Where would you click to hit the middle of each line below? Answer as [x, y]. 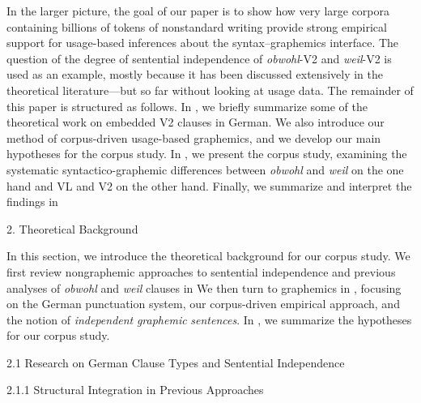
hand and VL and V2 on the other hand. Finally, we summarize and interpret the [209, 185]
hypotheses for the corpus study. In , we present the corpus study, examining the [207, 154]
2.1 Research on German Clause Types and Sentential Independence [176, 362]
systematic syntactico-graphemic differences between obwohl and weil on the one [205, 169]
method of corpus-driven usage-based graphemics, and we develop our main [194, 137]
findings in [32, 201]
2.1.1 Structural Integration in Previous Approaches [135, 390]
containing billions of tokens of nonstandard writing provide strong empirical [197, 26]
